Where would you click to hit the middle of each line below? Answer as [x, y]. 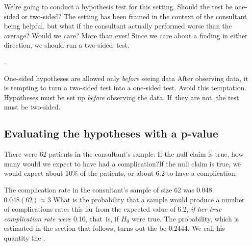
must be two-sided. [32, 107]
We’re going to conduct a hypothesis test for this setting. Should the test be [118, 6]
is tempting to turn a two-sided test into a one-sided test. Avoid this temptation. [125, 88]
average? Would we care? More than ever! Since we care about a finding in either [126, 35]
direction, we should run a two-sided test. [67, 45]
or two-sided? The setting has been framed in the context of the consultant [134, 16]
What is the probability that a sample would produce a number [149, 199]
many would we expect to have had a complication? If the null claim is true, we [123, 163]
